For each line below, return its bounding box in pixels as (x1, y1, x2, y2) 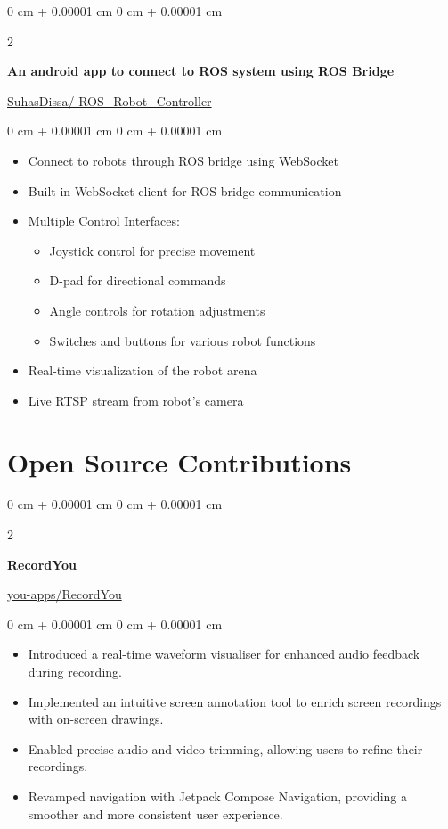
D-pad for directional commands (49, 271, 226, 290)
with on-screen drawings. (28, 710, 164, 728)
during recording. (28, 662, 122, 680)
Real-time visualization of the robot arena (28, 361, 257, 380)
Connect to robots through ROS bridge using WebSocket (28, 151, 338, 169)
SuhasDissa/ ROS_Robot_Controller (7, 91, 212, 110)
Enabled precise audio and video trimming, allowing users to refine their (28, 739, 423, 758)
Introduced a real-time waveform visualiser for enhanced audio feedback (28, 644, 420, 663)
